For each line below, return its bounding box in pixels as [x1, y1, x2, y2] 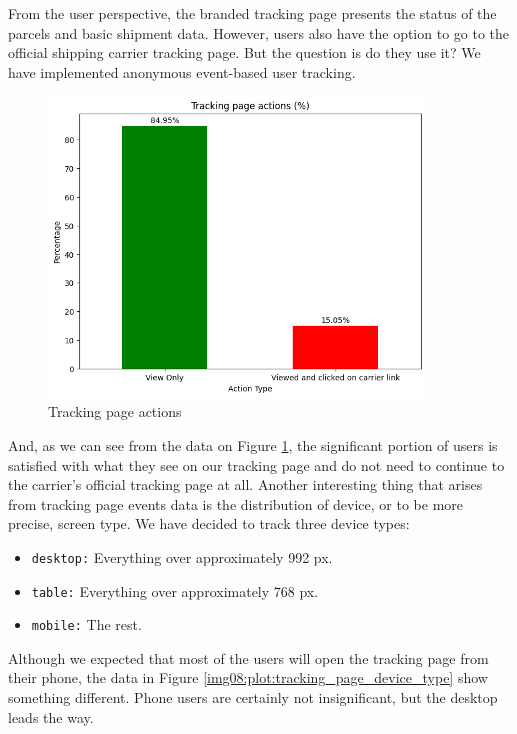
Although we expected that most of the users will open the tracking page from [8, 647, 489, 668]
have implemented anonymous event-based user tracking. [8, 61, 356, 82]
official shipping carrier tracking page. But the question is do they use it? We [8, 42, 481, 63]
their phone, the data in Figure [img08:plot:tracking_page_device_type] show [8, 667, 488, 688]
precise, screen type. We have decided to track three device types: [8, 513, 410, 534]
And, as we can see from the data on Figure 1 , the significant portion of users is [8, 434, 498, 455]
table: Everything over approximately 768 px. [31, 580, 319, 601]
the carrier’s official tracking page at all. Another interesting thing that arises [8, 474, 483, 495]
